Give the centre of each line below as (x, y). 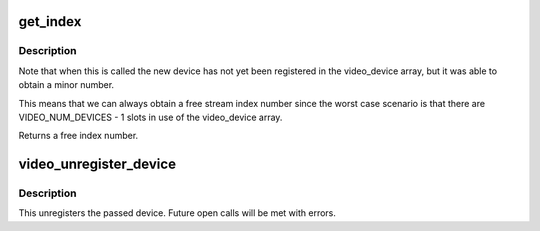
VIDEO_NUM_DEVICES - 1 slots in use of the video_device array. (150, 117)
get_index (50, 21)
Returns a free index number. (78, 136)
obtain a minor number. (66, 85)
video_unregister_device (97, 164)
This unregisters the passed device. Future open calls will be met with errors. (177, 213)
